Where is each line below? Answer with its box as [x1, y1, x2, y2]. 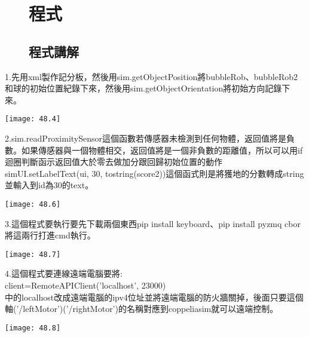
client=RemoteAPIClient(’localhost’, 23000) [5, 279, 166, 292]
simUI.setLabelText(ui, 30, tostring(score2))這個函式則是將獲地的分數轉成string [5, 167, 304, 179]
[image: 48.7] [5, 250, 61, 259]
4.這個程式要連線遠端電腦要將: [5, 267, 123, 280]
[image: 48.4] [5, 115, 61, 124]
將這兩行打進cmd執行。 [5, 229, 96, 241]
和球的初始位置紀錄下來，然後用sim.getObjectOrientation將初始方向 [5, 82, 265, 94]
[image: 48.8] [5, 323, 61, 332]
